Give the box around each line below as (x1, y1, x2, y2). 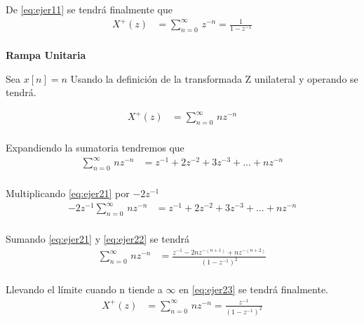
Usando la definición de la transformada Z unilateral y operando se (70, 71, 358, 86)
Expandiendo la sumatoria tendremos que (6, 140, 184, 155)
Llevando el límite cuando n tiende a (6, 282, 163, 297)
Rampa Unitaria (6, 47, 86, 62)
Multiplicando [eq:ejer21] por (6, 186, 130, 201)
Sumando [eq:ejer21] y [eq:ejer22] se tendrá (6, 232, 189, 246)
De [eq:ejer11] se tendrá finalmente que (6, 2, 173, 16)
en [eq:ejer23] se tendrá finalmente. (179, 282, 329, 297)
